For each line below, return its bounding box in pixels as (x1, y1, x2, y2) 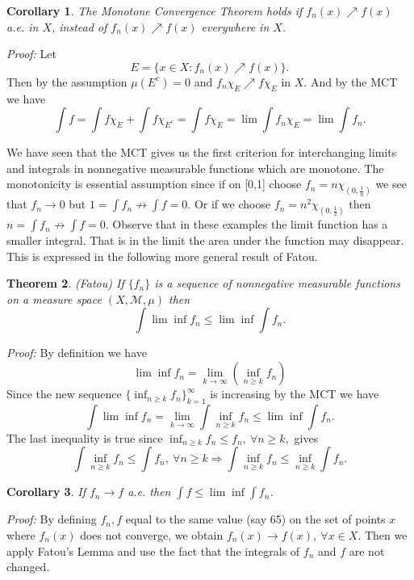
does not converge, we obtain (80, 527, 224, 544)
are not (349, 542, 385, 559)
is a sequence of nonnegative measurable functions (154, 275, 400, 292)
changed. (6, 558, 50, 575)
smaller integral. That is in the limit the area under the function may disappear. (6, 232, 404, 249)
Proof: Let (6, 45, 56, 62)
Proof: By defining (6, 511, 97, 527)
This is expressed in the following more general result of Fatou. (6, 247, 318, 264)
